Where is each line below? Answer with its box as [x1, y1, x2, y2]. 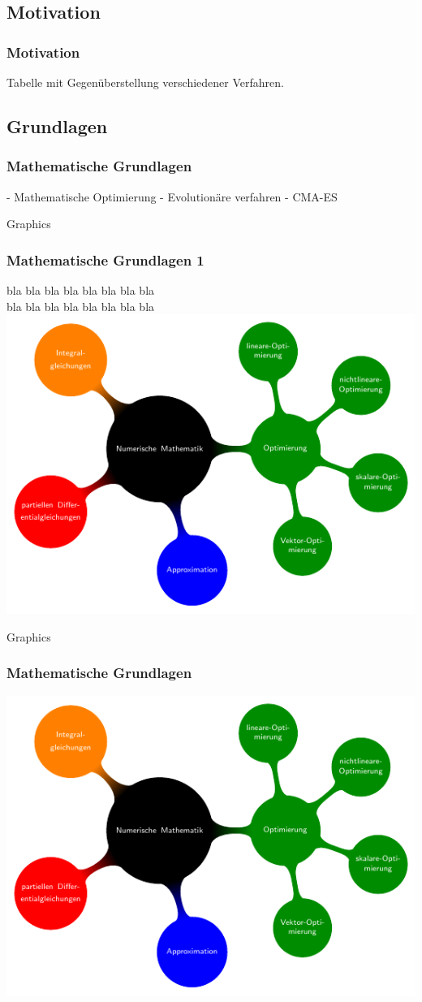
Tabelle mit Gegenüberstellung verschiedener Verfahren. [6, 74, 284, 90]
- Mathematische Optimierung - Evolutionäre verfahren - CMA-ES [6, 188, 338, 205]
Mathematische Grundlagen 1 [6, 249, 205, 270]
